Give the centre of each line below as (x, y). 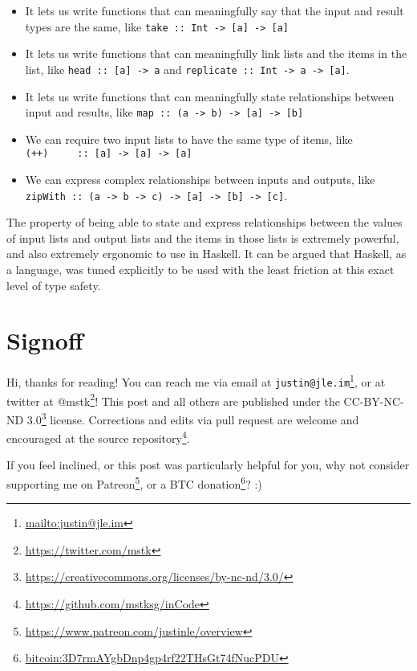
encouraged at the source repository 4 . (98, 437)
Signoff (45, 340)
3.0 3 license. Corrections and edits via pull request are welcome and (193, 418)
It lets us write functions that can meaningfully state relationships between (210, 96)
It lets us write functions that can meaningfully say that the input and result (215, 10)
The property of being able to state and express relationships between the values (204, 222)
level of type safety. (54, 285)
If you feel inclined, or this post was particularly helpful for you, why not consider (208, 465)
